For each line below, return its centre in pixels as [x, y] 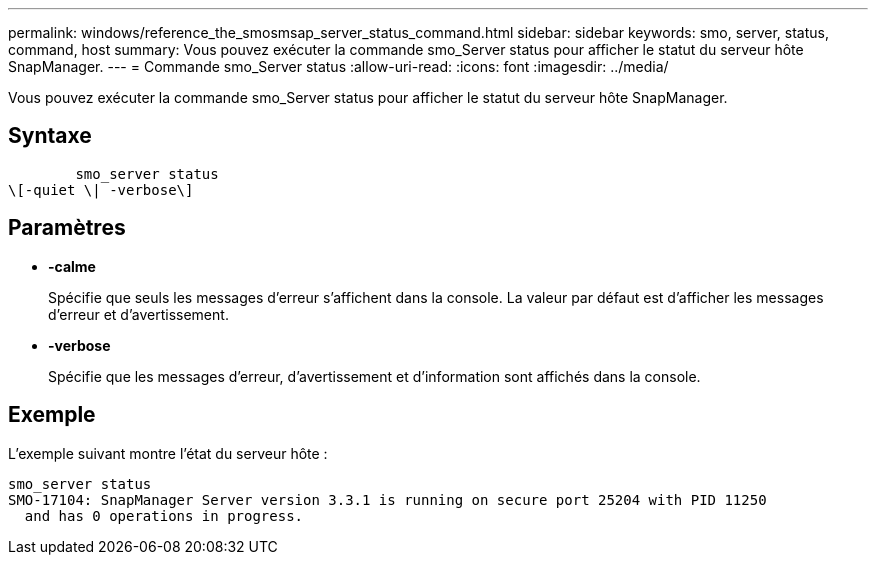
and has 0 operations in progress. [164, 515]
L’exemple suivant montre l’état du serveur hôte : [168, 453]
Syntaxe [50, 136]
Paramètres [67, 228]
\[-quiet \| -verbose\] [101, 189]
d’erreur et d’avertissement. [138, 314]
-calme [72, 266]
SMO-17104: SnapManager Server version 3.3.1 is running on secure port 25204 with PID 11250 [387, 499]
